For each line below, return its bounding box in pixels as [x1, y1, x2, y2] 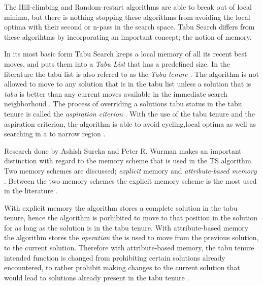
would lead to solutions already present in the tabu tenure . [4, 272, 189, 282]
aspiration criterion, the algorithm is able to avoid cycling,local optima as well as [4, 118, 256, 129]
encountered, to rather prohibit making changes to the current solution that [4, 262, 240, 273]
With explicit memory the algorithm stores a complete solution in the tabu [4, 202, 238, 213]
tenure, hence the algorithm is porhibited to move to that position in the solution [4, 212, 257, 223]
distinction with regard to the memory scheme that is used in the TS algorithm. [4, 155, 253, 166]
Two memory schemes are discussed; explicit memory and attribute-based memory [4, 165, 257, 176]
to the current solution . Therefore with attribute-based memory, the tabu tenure [4, 242, 254, 253]
